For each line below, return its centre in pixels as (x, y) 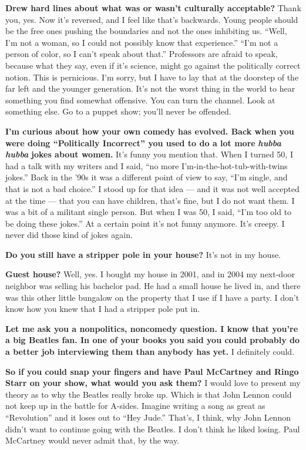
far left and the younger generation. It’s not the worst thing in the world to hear (150, 88)
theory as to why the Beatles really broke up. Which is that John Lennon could (149, 394)
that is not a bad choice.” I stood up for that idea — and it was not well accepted (152, 188)
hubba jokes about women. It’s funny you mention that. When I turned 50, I (149, 154)
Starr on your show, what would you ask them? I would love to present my (153, 383)
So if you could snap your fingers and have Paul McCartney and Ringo (152, 371)
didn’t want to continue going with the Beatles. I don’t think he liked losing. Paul (153, 429)
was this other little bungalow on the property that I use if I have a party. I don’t (152, 297)
